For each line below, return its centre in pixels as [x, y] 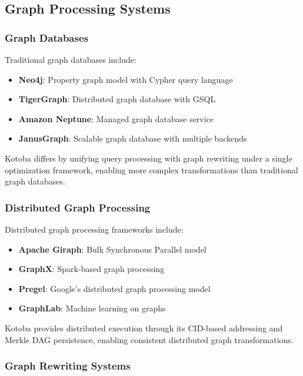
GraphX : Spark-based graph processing [91, 269]
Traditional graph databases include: [71, 59]
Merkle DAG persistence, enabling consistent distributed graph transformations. [149, 339]
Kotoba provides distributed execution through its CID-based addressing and [144, 328]
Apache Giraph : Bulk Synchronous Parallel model [112, 249]
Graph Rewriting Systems [68, 366]
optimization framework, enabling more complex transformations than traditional [151, 169]
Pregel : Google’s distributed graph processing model [114, 288]
